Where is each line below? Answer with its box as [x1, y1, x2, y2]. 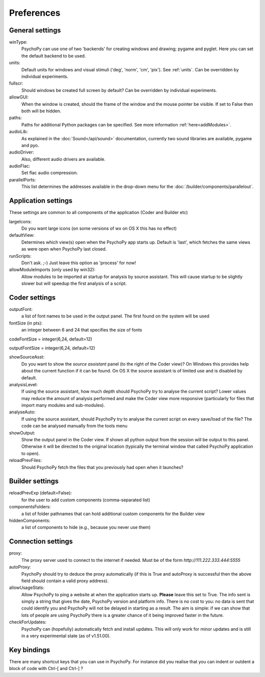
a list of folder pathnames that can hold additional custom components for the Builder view [21, 511, 205, 517]
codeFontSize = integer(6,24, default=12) [9, 336, 93, 342]
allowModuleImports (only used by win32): [9, 267, 96, 273]
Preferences [9, 7, 61, 18]
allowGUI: [9, 94, 29, 100]
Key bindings [9, 646, 51, 654]
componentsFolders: [9, 504, 51, 510]
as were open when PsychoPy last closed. [21, 246, 107, 252]
